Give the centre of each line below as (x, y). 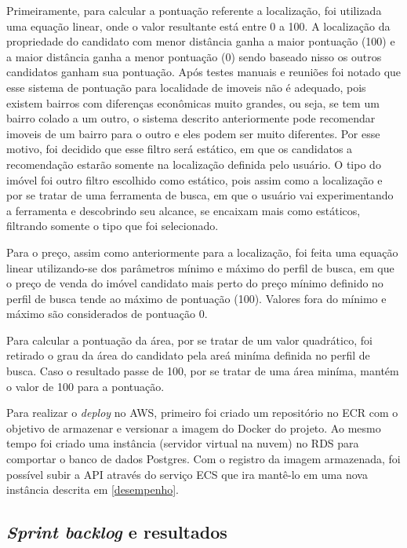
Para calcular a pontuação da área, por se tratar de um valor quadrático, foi (189, 340)
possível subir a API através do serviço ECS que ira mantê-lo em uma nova (187, 474)
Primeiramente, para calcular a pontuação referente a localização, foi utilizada (194, 10)
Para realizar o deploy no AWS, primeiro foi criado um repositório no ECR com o (202, 413)
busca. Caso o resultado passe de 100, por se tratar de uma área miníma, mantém (203, 371)
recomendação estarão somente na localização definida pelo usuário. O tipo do (194, 164)
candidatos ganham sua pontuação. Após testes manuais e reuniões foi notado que (204, 72)
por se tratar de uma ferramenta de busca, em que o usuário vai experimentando (200, 195)
